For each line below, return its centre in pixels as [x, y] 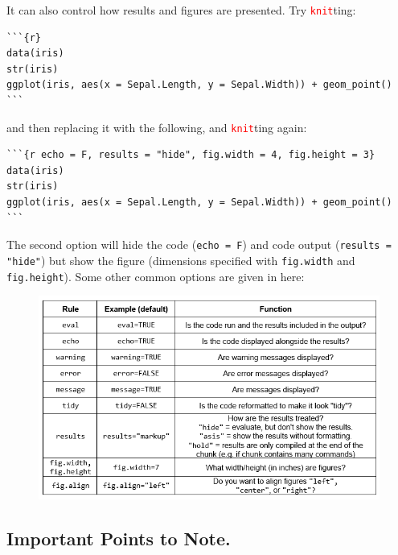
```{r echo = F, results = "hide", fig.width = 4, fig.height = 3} [191, 155]
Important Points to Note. [119, 538]
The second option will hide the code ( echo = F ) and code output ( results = [199, 244]
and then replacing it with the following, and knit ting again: [157, 127]
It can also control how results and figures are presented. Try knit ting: [181, 10]
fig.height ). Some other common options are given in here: [156, 276]
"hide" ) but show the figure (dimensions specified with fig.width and [181, 260]
